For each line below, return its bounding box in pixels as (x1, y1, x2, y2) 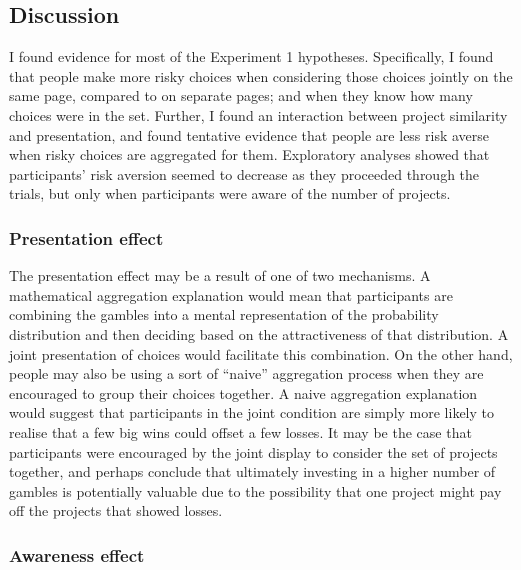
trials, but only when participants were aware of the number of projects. (9, 183, 451, 204)
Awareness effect (9, 542, 145, 567)
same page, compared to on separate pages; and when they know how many (9, 85, 473, 106)
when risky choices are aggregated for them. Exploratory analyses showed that (9, 144, 490, 165)
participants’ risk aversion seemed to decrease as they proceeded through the (9, 163, 480, 184)
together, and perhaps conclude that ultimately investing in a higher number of (9, 461, 496, 482)
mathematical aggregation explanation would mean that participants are (9, 284, 453, 305)
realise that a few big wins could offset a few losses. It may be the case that (9, 421, 472, 442)
